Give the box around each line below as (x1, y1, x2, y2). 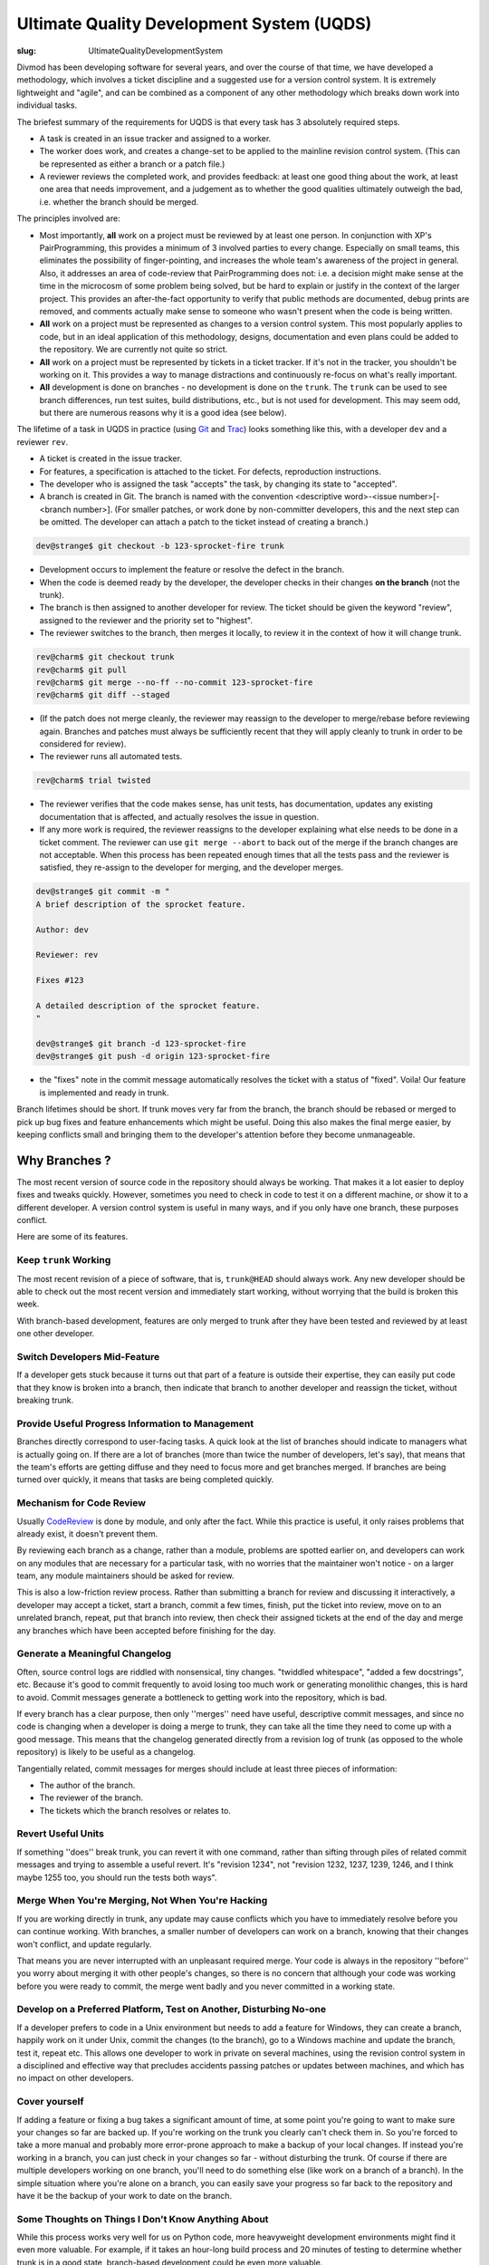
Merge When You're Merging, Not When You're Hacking (16, 1894, 268, 1907)
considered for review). (39, 738, 127, 749)
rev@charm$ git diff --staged (35, 689, 170, 700)
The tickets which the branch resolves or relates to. (39, 1805, 231, 1816)
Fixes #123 (35, 975, 84, 986)
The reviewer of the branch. (39, 1792, 144, 1803)
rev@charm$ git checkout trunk (35, 652, 176, 662)
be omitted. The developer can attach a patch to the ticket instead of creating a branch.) (39, 516, 369, 527)
